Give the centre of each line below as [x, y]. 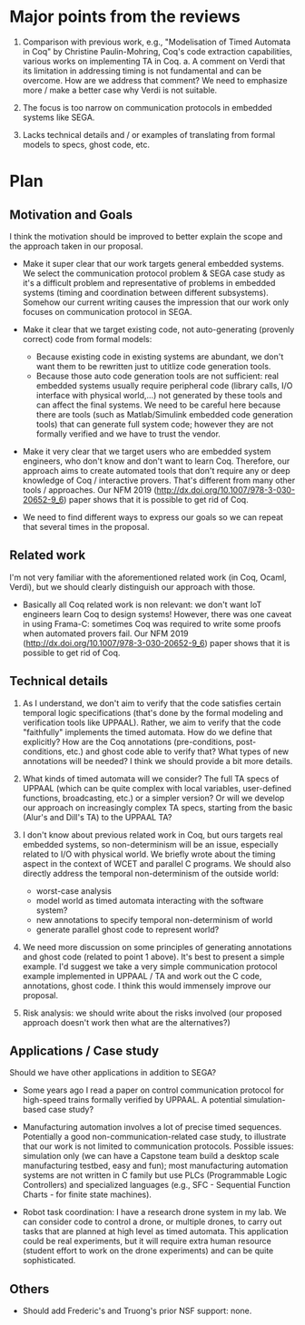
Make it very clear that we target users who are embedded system [147, 451]
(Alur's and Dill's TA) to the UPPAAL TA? [97, 817]
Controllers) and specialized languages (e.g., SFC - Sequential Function [156, 1185]
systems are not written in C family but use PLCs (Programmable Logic [155, 1175]
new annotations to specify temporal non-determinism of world [154, 919]
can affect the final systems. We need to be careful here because [158, 405]
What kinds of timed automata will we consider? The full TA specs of [151, 779]
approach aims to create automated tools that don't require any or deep [156, 470]
